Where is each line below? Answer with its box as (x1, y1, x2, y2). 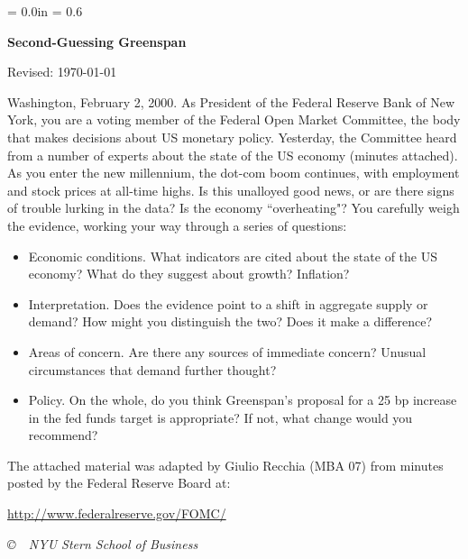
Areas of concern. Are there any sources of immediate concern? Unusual (28, 342, 427, 361)
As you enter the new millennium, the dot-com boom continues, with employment (7, 163, 460, 182)
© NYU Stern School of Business (7, 534, 198, 553)
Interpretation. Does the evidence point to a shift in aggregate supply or (28, 294, 428, 313)
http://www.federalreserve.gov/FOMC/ (7, 504, 226, 523)
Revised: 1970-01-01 (7, 62, 117, 81)
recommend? (28, 426, 98, 444)
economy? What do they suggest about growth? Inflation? (28, 264, 350, 283)
